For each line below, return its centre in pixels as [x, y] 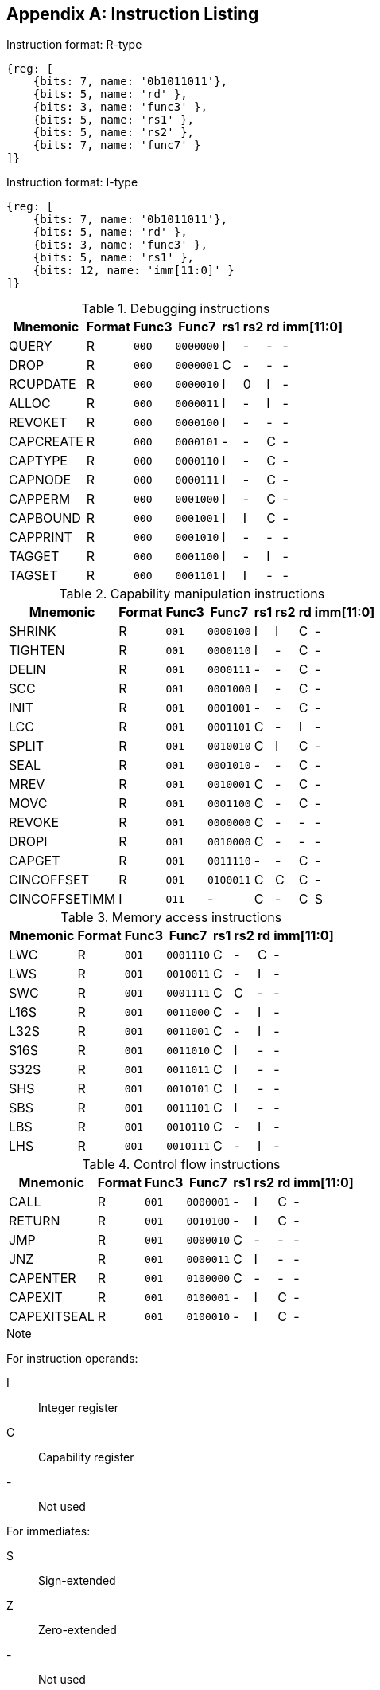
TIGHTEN [37, 651]
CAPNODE [40, 480]
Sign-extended [77, 1581]
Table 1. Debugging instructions [176, 309]
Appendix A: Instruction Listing [133, 14]
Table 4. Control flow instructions [181, 1165]
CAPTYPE [38, 461]
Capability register [86, 1457]
